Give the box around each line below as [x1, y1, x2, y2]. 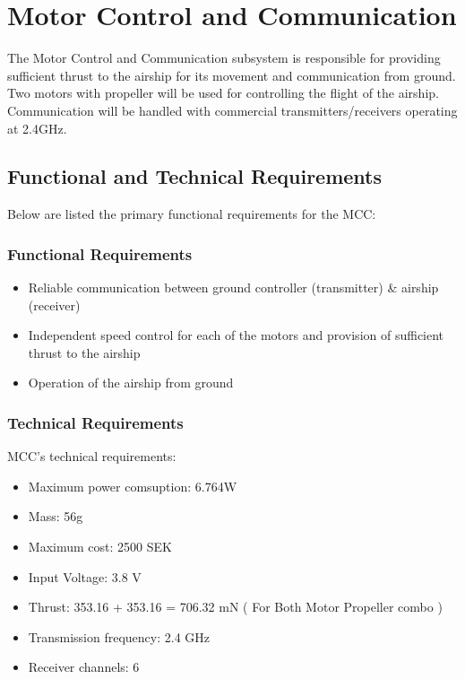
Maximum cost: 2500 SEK [28, 537, 172, 556]
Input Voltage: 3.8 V [28, 567, 142, 586]
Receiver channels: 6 [28, 657, 140, 676]
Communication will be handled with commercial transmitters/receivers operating [7, 100, 458, 119]
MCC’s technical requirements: [7, 447, 177, 466]
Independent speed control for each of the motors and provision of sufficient [28, 326, 444, 344]
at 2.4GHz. [7, 118, 67, 137]
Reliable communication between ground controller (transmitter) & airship [28, 278, 439, 297]
